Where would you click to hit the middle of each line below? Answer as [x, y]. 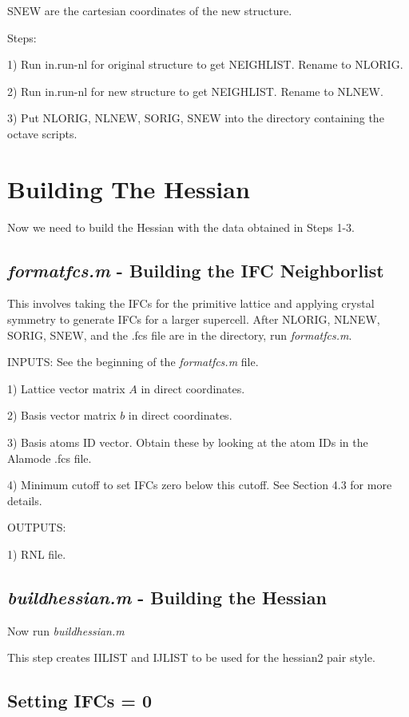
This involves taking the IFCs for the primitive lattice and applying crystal [191, 303]
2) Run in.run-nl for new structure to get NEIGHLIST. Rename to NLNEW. [195, 91]
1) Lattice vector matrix [66, 388]
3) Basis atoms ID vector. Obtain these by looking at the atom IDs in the [188, 442]
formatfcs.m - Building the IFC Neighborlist [196, 270]
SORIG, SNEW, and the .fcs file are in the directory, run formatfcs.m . [180, 335]
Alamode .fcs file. [50, 458]
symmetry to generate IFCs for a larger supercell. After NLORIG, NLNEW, [194, 319]
